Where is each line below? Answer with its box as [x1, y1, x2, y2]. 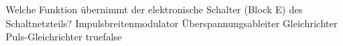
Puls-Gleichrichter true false [6, 29, 122, 44]
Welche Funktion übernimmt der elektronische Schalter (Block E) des [6, 2, 303, 16]
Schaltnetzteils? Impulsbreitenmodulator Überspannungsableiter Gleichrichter [6, 15, 338, 30]
